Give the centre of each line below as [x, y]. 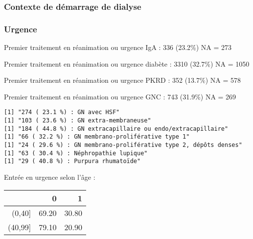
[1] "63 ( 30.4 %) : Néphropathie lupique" [76, 153]
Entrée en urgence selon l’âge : [50, 177]
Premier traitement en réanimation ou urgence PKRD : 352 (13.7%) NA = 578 [122, 80]
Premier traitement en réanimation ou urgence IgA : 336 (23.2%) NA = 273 [118, 47]
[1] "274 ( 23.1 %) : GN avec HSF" [62, 112]
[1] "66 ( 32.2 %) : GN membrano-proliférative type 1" [97, 137]
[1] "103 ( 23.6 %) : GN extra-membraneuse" [78, 121]
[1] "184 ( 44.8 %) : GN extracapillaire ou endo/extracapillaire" [116, 129]
